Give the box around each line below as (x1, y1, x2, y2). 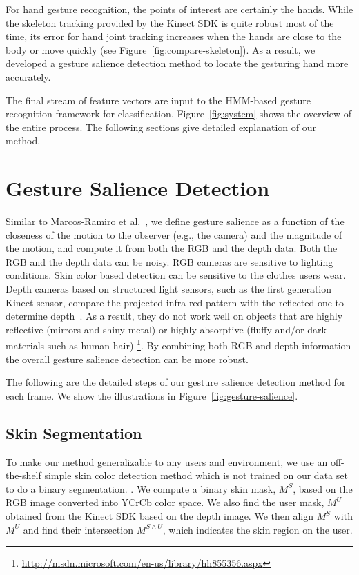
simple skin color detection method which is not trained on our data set (44, 468, 348, 483)
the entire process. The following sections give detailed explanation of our (6, 119, 316, 134)
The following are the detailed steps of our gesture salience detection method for (6, 375, 346, 389)
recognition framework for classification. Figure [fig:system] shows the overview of (6, 106, 352, 121)
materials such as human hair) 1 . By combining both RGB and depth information (6, 336, 351, 353)
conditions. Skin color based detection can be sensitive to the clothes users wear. (6, 268, 346, 282)
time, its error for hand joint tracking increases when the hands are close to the (6, 29, 342, 43)
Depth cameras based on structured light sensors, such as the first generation (6, 282, 332, 296)
